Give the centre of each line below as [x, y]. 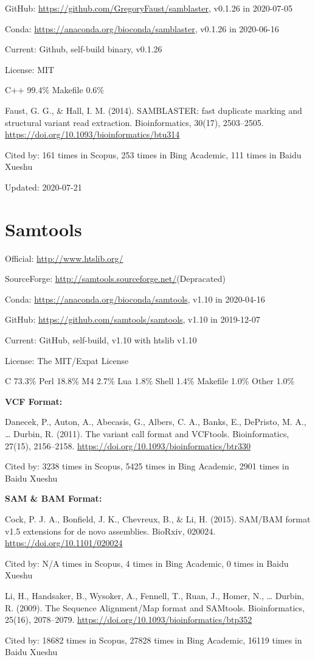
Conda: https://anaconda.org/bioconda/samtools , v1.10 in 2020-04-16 [135, 299]
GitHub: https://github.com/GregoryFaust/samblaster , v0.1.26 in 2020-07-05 [149, 8]
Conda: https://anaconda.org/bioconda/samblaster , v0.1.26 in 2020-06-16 [142, 28]
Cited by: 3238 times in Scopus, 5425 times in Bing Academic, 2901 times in [147, 466]
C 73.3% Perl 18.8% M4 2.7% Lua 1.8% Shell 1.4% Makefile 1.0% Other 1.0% [150, 381]
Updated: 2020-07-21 [43, 187]
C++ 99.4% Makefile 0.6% [54, 90]
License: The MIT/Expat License [67, 360]
